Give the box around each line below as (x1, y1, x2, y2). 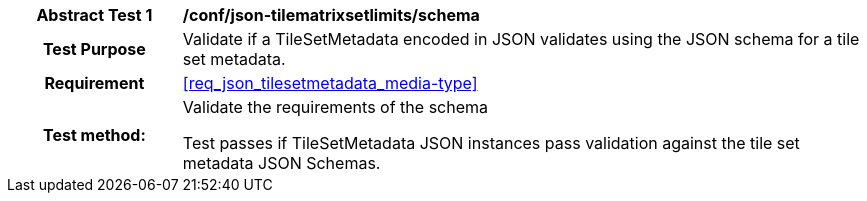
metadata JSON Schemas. (182, 153, 381, 173)
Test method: (42, 125, 146, 145)
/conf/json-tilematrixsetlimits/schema (182, 5, 480, 25)
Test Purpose (42, 39, 146, 59)
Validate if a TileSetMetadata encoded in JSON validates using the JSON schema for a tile (182, 29, 860, 49)
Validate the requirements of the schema (182, 97, 489, 117)
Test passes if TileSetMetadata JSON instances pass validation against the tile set (182, 133, 800, 153)
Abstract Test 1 (36, 5, 153, 25)
